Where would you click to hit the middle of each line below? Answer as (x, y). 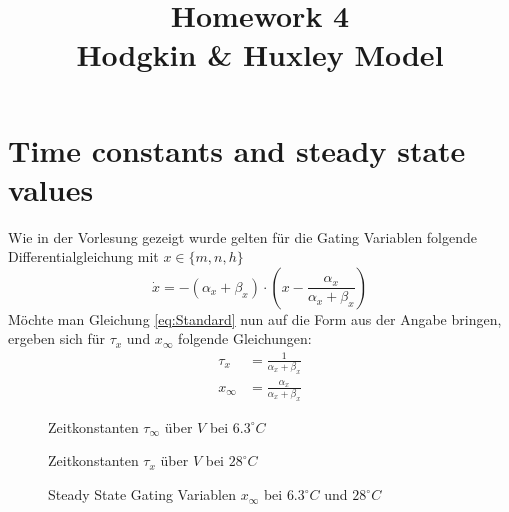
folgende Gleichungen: (245, 338)
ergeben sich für (56, 338)
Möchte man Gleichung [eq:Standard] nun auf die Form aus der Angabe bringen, (255, 318)
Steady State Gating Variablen (142, 494)
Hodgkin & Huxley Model (260, 54)
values (51, 188)
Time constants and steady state (237, 149)
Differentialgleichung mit (83, 256)
